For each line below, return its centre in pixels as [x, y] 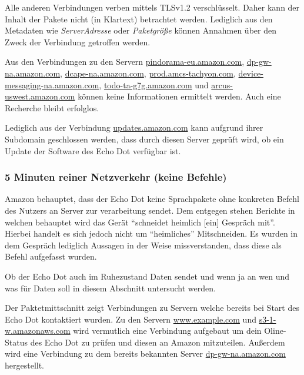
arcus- [222, 84]
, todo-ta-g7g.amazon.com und [154, 84]
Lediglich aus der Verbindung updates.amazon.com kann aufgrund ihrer [134, 127]
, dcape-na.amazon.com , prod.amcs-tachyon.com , [148, 73]
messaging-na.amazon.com [52, 84]
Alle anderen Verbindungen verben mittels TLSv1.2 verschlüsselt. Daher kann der [152, 7]
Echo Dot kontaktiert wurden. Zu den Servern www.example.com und [131, 319]
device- [251, 73]
